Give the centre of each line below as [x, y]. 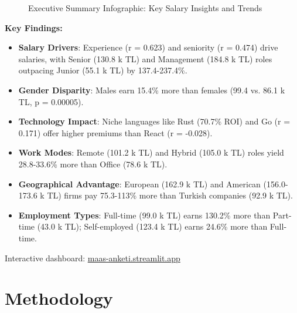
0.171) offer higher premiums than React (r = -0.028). [115, 132]
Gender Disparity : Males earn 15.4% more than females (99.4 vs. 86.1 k [152, 90]
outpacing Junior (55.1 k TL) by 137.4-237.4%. [103, 70]
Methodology [59, 298]
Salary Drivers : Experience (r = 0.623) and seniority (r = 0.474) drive [148, 47]
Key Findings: [34, 27]
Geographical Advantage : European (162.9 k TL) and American [139, 184]
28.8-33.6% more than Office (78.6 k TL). [93, 164]
